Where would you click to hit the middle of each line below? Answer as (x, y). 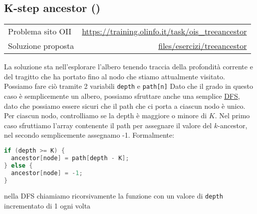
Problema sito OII (40, 31)
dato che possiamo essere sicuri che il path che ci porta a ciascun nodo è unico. (125, 106)
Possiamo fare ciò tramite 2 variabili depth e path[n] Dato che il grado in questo (128, 86)
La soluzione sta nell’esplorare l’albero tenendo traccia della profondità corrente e (128, 67)
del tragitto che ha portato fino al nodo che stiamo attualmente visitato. (115, 76)
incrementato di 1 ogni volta (47, 206)
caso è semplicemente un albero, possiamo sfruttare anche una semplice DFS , (122, 96)
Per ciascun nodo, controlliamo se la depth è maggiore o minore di (106, 115)
